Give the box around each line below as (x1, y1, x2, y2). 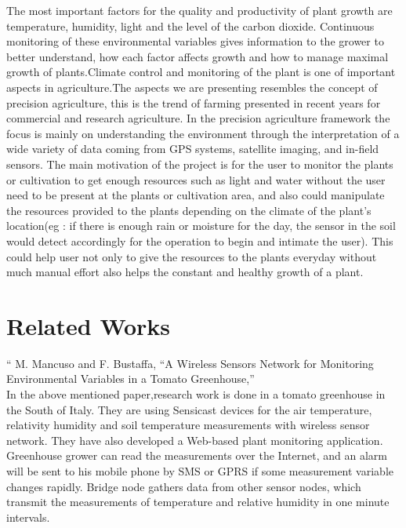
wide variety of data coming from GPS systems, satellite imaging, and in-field (6, 140, 379, 157)
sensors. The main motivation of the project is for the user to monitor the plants (6, 155, 393, 172)
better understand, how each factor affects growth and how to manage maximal (6, 48, 389, 64)
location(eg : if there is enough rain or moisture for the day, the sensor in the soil (6, 217, 396, 234)
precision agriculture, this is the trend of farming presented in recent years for (6, 94, 381, 111)
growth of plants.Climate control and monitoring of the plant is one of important (6, 64, 396, 80)
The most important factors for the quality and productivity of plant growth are (6, 2, 393, 18)
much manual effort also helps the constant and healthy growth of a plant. (6, 264, 364, 280)
